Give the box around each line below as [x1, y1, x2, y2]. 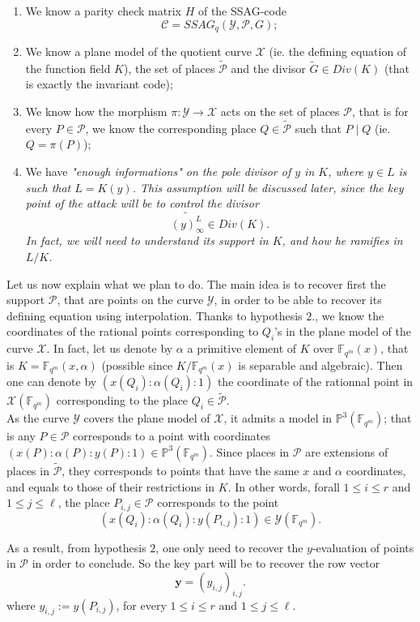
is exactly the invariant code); [25, 75, 173, 92]
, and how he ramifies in [282, 232, 403, 249]
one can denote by [6, 373, 97, 390]
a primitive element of [187, 340, 297, 357]
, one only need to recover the [155, 538, 303, 556]
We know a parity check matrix [25, 2, 181, 19]
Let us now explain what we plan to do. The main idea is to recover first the [6, 275, 386, 292]
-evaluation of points [312, 538, 414, 556]
